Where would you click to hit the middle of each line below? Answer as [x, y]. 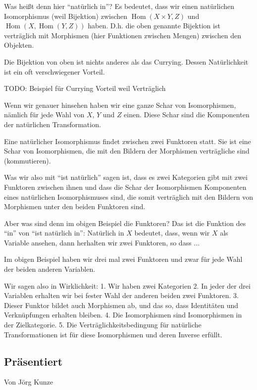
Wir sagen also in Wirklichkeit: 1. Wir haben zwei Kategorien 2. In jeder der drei [127, 285]
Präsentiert [33, 361]
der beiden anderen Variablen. [50, 269]
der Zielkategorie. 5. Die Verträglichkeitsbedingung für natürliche [103, 325]
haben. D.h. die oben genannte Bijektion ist [154, 26]
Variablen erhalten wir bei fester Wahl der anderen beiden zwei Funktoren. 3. [121, 295]
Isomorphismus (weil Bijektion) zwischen [66, 16]
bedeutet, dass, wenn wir [172, 233]
